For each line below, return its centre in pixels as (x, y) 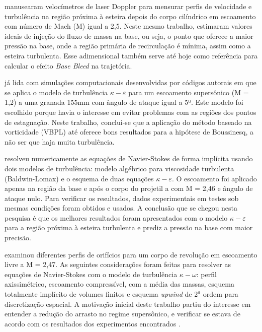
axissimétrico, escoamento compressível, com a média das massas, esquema (119, 284)
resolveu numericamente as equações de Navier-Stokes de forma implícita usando (129, 158)
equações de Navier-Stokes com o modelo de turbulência (91, 274)
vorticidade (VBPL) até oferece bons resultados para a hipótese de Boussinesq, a (129, 132)
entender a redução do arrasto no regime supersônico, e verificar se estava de (122, 314)
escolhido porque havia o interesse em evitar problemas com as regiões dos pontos (130, 112)
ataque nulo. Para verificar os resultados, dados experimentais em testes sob (122, 198)
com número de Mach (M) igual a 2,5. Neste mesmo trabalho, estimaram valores (128, 26)
